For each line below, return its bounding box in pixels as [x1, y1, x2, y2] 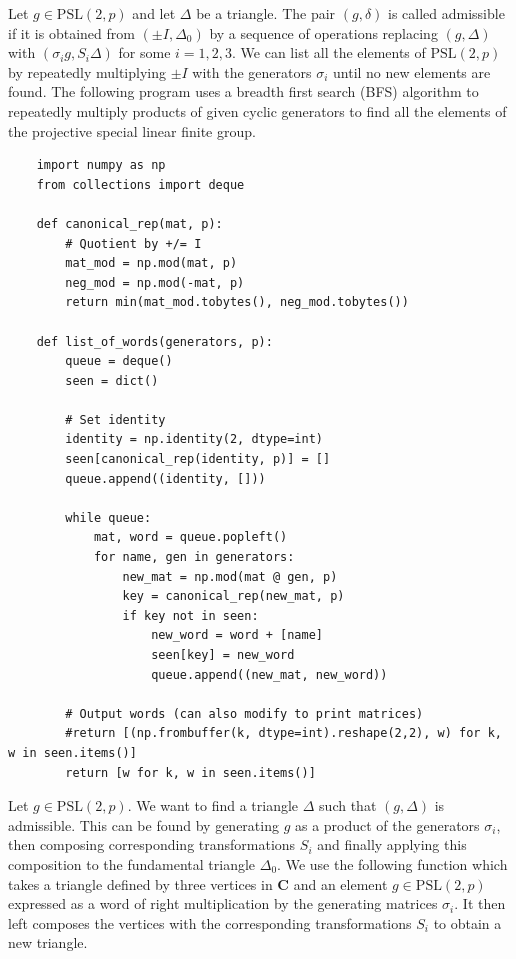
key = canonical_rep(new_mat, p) [122, 589, 345, 604]
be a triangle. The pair [196, 3, 336, 23]
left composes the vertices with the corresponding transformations [8, 912, 412, 933]
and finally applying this [317, 834, 467, 855]
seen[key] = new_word [151, 648, 295, 662]
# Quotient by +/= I [65, 236, 202, 251]
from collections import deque [36, 177, 245, 192]
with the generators [192, 61, 312, 82]
